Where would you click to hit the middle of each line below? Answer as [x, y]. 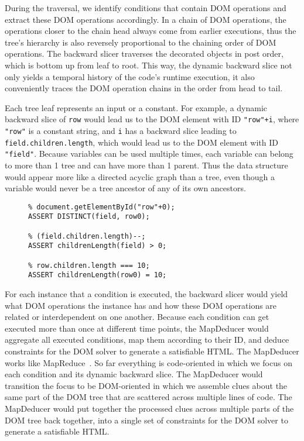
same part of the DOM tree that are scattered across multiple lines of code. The [148, 397]
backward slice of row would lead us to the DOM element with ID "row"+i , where [152, 119]
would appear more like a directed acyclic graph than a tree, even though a [140, 176]
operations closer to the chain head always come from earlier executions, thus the [151, 31]
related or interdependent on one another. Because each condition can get [137, 317]
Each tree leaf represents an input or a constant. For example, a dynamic [136, 107]
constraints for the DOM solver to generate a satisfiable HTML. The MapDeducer [152, 351]
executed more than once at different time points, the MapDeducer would [137, 328]
